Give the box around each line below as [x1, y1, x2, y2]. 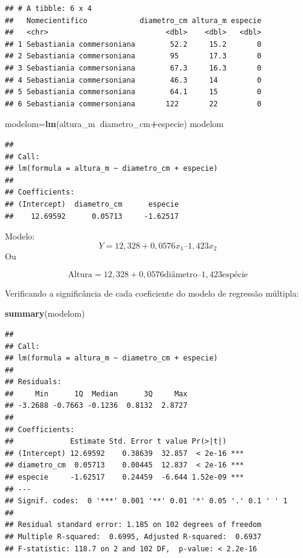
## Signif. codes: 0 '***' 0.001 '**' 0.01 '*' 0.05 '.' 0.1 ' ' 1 [5, 497, 288, 506]
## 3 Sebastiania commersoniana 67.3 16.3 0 [5, 63, 262, 72]
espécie [222, 270, 248, 279]
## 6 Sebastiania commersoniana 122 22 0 [5, 99, 262, 108]
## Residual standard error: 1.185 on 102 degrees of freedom [5, 520, 262, 529]
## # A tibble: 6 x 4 [5, 4, 92, 13]
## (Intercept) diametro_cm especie [5, 199, 179, 208]
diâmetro [164, 270, 197, 279]
